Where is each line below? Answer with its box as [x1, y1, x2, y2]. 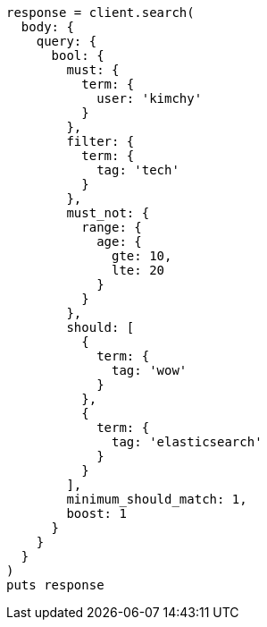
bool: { [51, 48, 104, 63]
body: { [21, 20, 74, 34]
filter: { [66, 134, 135, 148]
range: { [81, 220, 142, 234]
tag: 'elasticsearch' [112, 435, 263, 449]
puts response [6, 578, 104, 592]
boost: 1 [66, 506, 127, 521]
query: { [36, 34, 97, 48]
